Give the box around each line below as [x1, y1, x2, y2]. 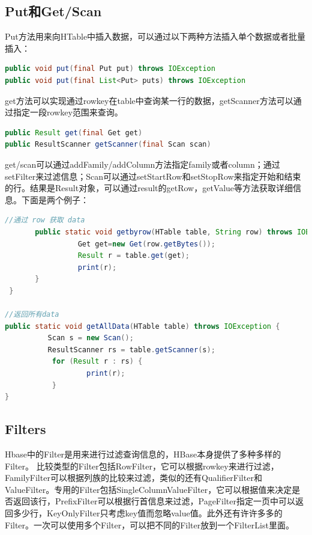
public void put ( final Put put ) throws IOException [5, 64, 215, 73]
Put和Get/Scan [5, 2, 102, 20]
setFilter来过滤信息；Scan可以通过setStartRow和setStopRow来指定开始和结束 [5, 170, 301, 182]
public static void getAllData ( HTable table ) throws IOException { [5, 322, 280, 331]
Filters [5, 420, 46, 438]
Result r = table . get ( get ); [77, 251, 190, 260]
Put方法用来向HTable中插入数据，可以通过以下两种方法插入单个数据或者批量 [5, 30, 306, 43]
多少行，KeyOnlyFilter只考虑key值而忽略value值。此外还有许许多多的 [13, 507, 283, 519]
